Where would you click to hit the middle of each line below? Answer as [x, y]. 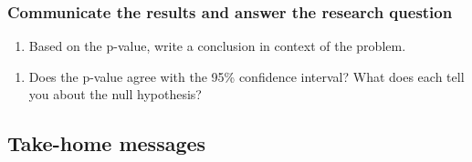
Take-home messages [107, 143]
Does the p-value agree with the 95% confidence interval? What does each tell [246, 76]
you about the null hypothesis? [115, 94]
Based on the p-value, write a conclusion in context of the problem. [217, 46]
